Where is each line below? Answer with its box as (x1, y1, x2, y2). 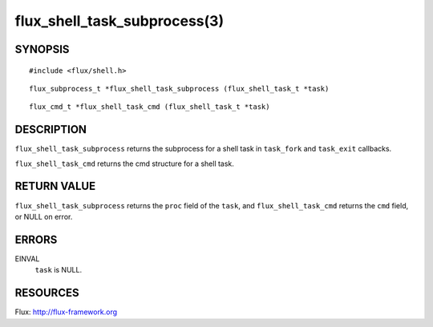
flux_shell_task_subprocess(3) (14, 12, 225, 30)
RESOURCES (14, 286, 79, 300)
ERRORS (14, 232, 58, 246)
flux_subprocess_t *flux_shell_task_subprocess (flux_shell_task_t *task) (29, 84, 330, 93)
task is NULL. (34, 265, 83, 275)
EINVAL (14, 253, 40, 264)
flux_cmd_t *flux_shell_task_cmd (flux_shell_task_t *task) (29, 103, 270, 111)
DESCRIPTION (14, 123, 87, 136)
